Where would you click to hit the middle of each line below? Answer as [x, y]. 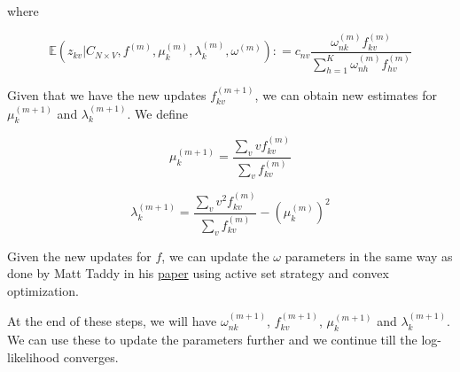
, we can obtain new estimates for [346, 95]
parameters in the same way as [369, 256]
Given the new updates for [79, 256]
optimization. [43, 290]
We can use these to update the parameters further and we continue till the [212, 339]
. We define [157, 113]
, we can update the [215, 256]
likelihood [34, 356]
